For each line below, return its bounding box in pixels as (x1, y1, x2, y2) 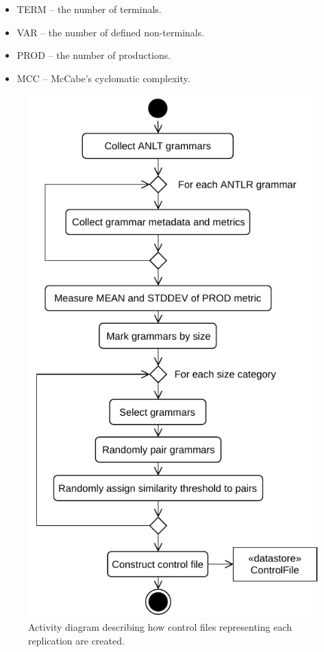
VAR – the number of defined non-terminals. (16, 25, 205, 39)
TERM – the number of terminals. (16, 2, 162, 16)
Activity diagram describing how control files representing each (28, 620, 292, 634)
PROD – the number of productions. (16, 48, 171, 62)
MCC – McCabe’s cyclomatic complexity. (16, 71, 190, 85)
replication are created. (28, 633, 125, 647)
